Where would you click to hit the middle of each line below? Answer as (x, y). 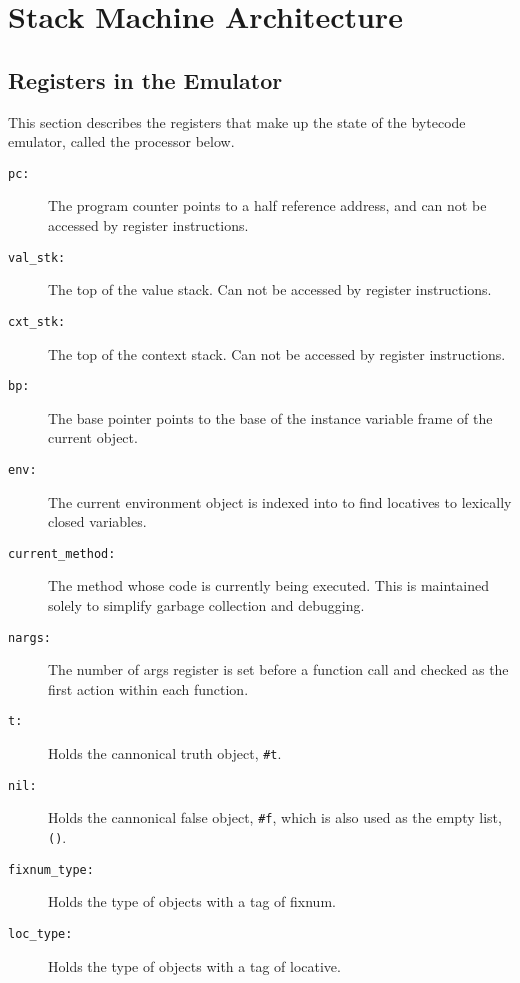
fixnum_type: (51, 869)
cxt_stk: (37, 321)
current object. (93, 437)
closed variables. (97, 521)
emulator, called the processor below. (121, 141)
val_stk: (37, 257)
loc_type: (40, 934)
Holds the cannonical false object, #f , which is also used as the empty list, (275, 817)
